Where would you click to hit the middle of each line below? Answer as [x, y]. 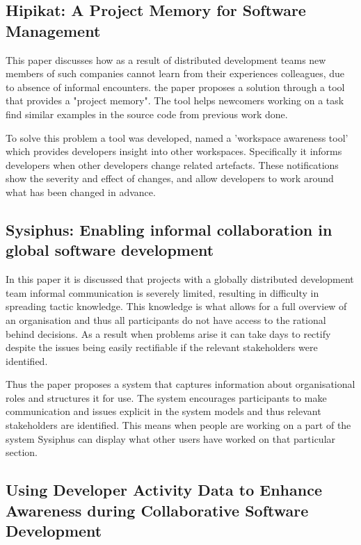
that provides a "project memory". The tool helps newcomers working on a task [175, 100]
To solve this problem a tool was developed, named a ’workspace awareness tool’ [177, 137]
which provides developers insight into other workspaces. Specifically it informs [174, 151]
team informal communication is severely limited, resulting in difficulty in [162, 292]
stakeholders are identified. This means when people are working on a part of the [178, 425]
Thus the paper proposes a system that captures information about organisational [180, 384]
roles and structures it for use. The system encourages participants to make [166, 397]
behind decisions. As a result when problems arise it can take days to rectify [168, 333]
